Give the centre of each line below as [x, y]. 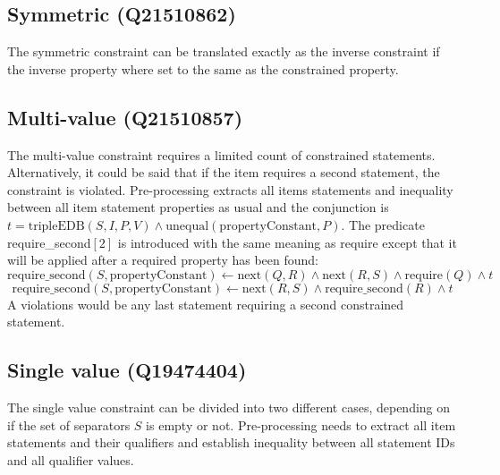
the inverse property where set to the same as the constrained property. [203, 68]
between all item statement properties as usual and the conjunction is [198, 207]
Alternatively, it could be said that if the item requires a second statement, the [224, 172]
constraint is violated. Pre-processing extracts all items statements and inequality [230, 189]
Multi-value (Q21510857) [125, 117]
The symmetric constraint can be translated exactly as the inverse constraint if [224, 51]
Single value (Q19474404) [127, 370]
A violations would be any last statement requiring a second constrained [206, 304]
